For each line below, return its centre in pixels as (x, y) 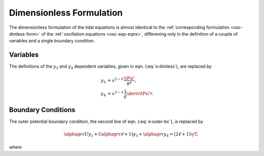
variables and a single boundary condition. (52, 41)
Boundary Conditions (42, 110)
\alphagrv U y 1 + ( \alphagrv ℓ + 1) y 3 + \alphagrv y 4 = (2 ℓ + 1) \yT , (131, 135)
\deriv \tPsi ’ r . (140, 93)
